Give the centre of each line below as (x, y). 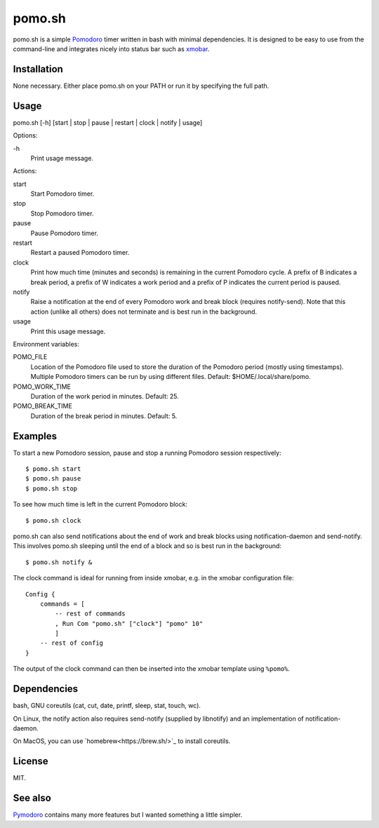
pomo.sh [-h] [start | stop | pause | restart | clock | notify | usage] (108, 122)
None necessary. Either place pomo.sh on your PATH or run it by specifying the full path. (141, 86)
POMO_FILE (30, 357)
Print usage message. (62, 158)
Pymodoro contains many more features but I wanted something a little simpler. (127, 815)
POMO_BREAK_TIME (43, 406)
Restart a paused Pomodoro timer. (80, 253)
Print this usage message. (68, 331)
